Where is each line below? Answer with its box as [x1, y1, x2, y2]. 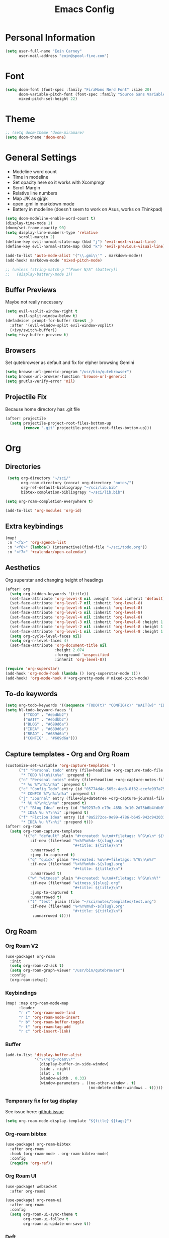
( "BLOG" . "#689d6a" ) [23, 721, 69, 727]
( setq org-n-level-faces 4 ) [10, 638, 69, 643]
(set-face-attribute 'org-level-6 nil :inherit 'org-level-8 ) [10, 605, 143, 610]
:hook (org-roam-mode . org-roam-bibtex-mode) [10, 1151, 109, 1156]
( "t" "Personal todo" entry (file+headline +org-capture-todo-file [18, 767, 163, 773]
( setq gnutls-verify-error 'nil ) [5, 379, 75, 384]
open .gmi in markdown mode [12, 200, 74, 207]
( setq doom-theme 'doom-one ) [5, 135, 66, 140]
